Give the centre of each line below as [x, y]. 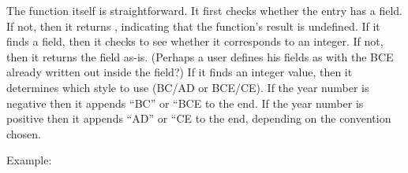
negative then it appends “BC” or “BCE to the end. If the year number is [185, 103]
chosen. [24, 133]
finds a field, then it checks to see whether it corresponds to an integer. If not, [195, 41]
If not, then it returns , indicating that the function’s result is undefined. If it [193, 26]
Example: [29, 160]
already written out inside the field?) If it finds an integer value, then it [180, 72]
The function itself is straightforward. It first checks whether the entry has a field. [204, 10]
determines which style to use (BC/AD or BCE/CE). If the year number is [188, 87]
